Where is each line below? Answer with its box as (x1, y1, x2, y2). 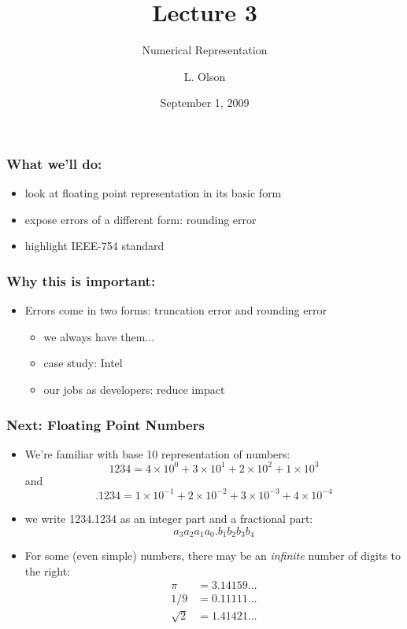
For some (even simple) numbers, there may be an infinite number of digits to (24, 547, 401, 564)
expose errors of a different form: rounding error (24, 211, 257, 227)
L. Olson (183, 68, 226, 84)
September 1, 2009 (160, 94, 250, 111)
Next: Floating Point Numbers (6, 414, 205, 434)
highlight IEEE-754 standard (24, 237, 165, 254)
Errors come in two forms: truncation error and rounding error (24, 302, 327, 318)
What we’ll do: (6, 153, 102, 173)
